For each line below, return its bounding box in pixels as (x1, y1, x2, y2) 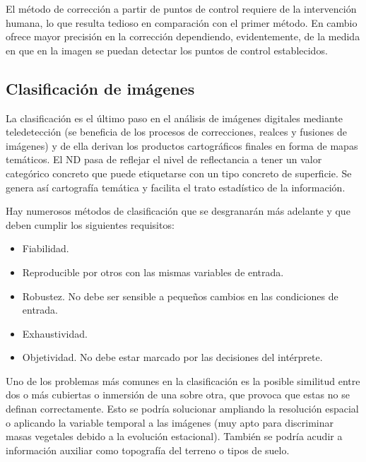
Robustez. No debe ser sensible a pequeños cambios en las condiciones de (22, 288, 338, 303)
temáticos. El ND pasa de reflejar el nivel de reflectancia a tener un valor (6, 152, 322, 167)
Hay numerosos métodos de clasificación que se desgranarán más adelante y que (6, 203, 350, 218)
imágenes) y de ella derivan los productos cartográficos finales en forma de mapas (6, 138, 358, 153)
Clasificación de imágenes (6, 77, 195, 99)
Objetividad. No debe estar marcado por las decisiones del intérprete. (22, 350, 323, 365)
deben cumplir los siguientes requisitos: (6, 217, 175, 232)
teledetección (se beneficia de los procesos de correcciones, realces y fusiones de (6, 124, 347, 139)
